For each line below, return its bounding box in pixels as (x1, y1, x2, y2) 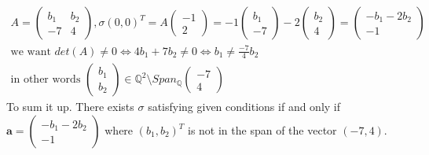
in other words (10, 74, 81, 86)
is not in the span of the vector (188, 122, 337, 138)
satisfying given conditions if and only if (148, 98, 341, 115)
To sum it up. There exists (6, 98, 134, 115)
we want (10, 46, 51, 57)
